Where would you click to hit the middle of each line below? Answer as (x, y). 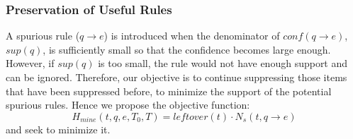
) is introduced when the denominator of (192, 36)
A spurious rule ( (43, 36)
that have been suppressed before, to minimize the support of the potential (169, 91)
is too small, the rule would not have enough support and (223, 63)
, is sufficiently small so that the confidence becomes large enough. (187, 49)
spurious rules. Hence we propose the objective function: (128, 105)
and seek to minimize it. (58, 129)
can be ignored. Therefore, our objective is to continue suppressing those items (176, 77)
